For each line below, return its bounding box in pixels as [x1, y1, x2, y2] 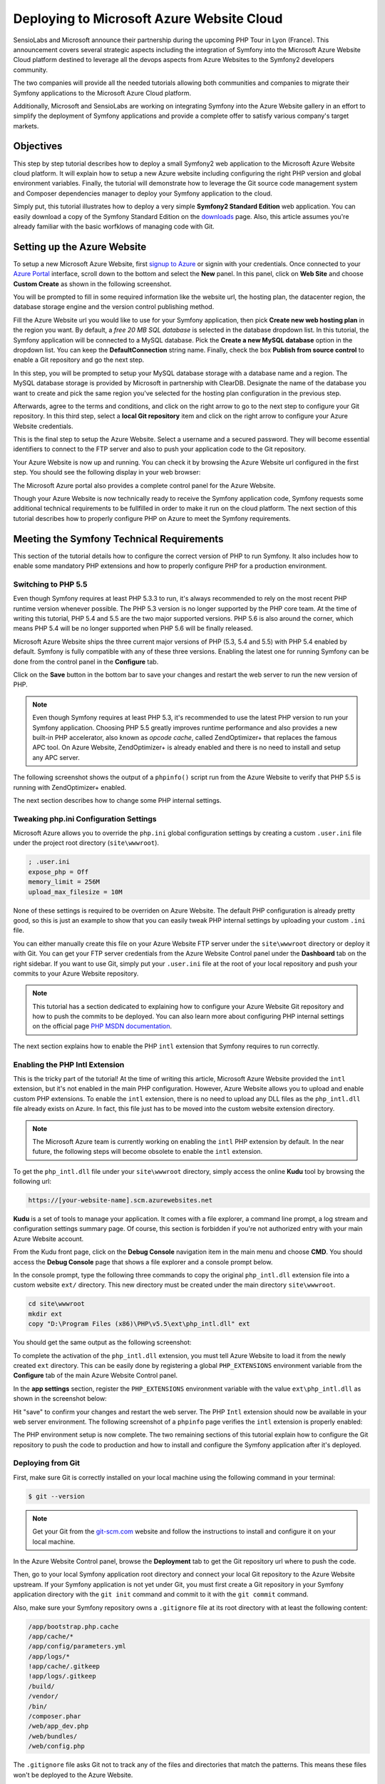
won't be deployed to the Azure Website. [13, 1770, 133, 1779]
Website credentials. [13, 422, 73, 430]
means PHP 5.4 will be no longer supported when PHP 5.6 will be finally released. [13, 624, 253, 633]
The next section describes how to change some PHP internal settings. [13, 796, 222, 804]
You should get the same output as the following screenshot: [13, 1338, 192, 1347]
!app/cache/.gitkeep [28, 1663, 100, 1671]
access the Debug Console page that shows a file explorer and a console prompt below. [13, 1257, 273, 1266]
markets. [13, 121, 39, 130]
